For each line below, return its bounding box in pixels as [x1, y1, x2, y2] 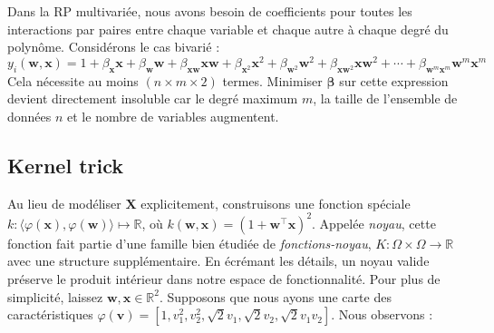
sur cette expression [339, 71, 449, 90]
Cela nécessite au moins [7, 71, 139, 90]
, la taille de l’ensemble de [313, 89, 458, 108]
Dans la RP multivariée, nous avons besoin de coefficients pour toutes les [7, 2, 412, 20]
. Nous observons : [331, 305, 433, 324]
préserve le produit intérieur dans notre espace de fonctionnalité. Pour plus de [7, 269, 441, 288]
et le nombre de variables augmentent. [67, 106, 279, 125]
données [7, 106, 52, 125]
